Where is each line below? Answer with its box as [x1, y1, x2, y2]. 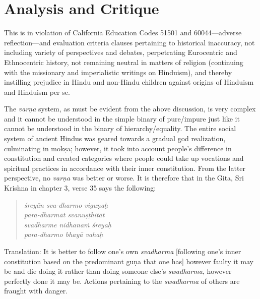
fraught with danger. [4, 285, 68, 296]
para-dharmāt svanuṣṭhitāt [24, 209, 105, 220]
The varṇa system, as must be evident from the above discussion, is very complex [4, 103, 256, 114]
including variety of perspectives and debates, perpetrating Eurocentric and [4, 47, 237, 57]
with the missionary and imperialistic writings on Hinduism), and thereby [4, 67, 232, 77]
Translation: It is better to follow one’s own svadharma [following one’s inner [4, 246, 241, 256]
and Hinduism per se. [4, 86, 70, 97]
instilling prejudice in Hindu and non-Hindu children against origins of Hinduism [4, 77, 254, 87]
